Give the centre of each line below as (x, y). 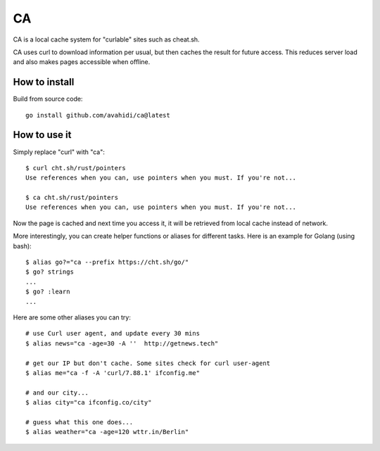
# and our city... (57, 393)
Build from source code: (48, 99)
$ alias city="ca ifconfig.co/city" (89, 402)
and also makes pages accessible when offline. (82, 62)
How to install (44, 82)
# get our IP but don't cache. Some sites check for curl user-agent (148, 363)
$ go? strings (50, 272)
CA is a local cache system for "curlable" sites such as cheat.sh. (106, 39)
